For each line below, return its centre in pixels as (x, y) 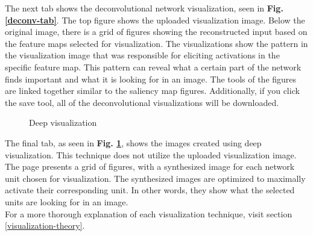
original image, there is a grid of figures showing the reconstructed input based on (156, 32)
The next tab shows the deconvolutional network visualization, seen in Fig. (144, 8)
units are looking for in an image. (67, 201)
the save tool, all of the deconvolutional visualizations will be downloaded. (142, 102)
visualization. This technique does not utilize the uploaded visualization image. (151, 154)
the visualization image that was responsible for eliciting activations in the (142, 55)
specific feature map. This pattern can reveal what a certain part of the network (153, 67)
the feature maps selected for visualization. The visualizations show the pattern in (156, 43)
